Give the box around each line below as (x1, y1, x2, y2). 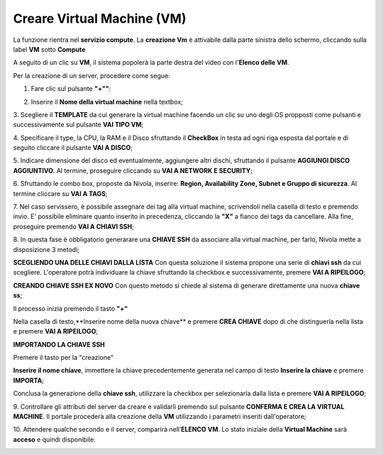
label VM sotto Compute (13, 45, 86, 53)
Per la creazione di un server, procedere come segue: (13, 71, 170, 80)
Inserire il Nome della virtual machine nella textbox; (30, 97, 184, 106)
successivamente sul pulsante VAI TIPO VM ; (13, 121, 144, 129)
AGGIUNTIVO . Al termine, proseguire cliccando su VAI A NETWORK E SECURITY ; (13, 166, 253, 175)
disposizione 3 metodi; (13, 245, 80, 253)
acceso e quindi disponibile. (13, 435, 96, 444)
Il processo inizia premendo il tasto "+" (13, 304, 128, 312)
